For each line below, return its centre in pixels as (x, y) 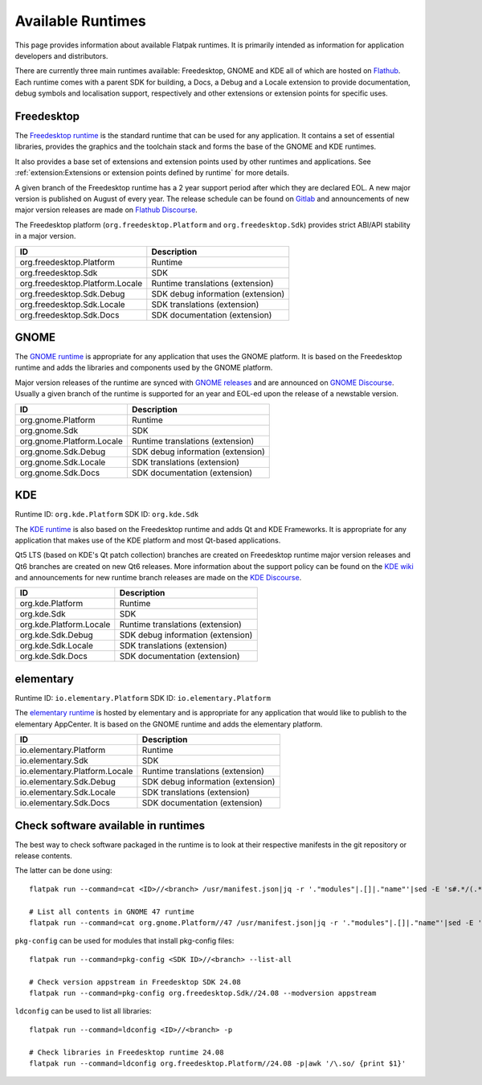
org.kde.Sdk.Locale (57, 645)
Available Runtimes (80, 21)
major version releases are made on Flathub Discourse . (106, 210)
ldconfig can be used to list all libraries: (83, 1011)
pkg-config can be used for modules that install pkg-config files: (125, 941)
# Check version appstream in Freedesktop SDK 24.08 (135, 982)
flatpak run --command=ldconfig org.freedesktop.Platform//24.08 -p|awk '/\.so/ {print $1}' (218, 1063)
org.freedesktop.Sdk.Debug (72, 293)
